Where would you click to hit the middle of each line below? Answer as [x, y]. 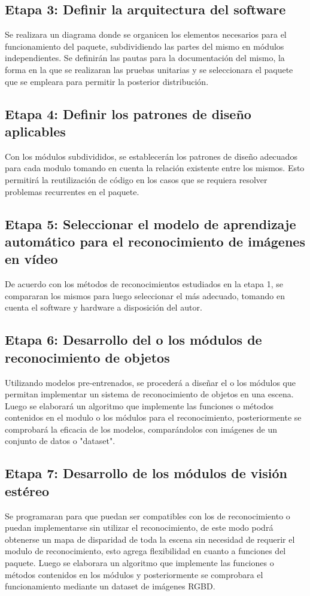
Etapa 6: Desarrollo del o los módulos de [133, 340]
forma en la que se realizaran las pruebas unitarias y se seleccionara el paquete [149, 69]
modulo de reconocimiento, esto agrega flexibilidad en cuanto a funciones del [145, 551]
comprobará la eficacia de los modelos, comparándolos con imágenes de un [141, 429]
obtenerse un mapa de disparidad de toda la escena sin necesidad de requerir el [150, 539]
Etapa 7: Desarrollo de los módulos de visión [146, 473]
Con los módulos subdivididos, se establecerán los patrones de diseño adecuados [151, 156]
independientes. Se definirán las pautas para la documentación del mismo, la [145, 58]
